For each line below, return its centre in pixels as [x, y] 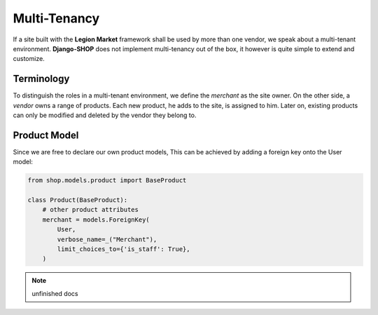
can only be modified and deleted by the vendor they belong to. [105, 115]
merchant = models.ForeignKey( [96, 220]
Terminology [41, 79]
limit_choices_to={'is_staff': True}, [124, 249]
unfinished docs [55, 293]
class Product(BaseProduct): [78, 200]
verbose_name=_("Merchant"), [107, 239]
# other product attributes [91, 210]
